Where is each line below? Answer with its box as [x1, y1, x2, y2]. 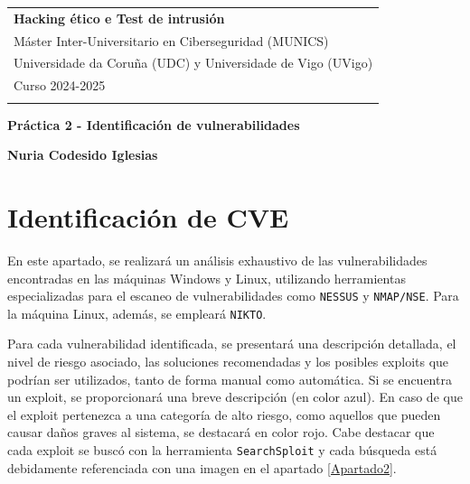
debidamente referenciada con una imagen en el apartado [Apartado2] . [7, 458, 397, 477]
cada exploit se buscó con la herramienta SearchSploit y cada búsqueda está [7, 441, 437, 459]
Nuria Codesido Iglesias [7, 145, 158, 164]
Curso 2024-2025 [14, 76, 106, 95]
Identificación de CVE [7, 199, 289, 235]
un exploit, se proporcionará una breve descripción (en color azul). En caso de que [7, 387, 463, 406]
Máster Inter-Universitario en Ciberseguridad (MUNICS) [14, 31, 329, 50]
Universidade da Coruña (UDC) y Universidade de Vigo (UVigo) [14, 53, 373, 72]
